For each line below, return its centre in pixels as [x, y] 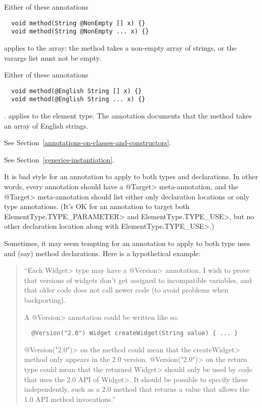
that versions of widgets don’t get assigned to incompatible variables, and [138, 280]
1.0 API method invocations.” [70, 399]
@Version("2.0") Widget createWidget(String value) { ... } [135, 333]
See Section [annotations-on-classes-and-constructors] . [88, 142]
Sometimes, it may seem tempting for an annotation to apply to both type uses [127, 243]
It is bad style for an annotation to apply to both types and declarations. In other [131, 176]
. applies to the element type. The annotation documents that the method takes [128, 115]
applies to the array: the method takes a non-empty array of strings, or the [120, 47]
